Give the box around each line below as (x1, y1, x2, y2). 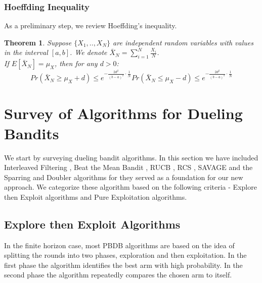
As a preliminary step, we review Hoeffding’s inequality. (4, 20, 177, 31)
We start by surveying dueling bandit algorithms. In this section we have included (4, 152, 258, 162)
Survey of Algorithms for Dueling (4, 103, 243, 124)
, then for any (54, 58, 98, 69)
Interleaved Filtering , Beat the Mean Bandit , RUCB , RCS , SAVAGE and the (4, 162, 253, 173)
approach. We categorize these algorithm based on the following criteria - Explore (4, 182, 257, 192)
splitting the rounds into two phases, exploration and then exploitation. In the (4, 250, 247, 260)
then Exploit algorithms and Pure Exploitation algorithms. (4, 191, 187, 202)
